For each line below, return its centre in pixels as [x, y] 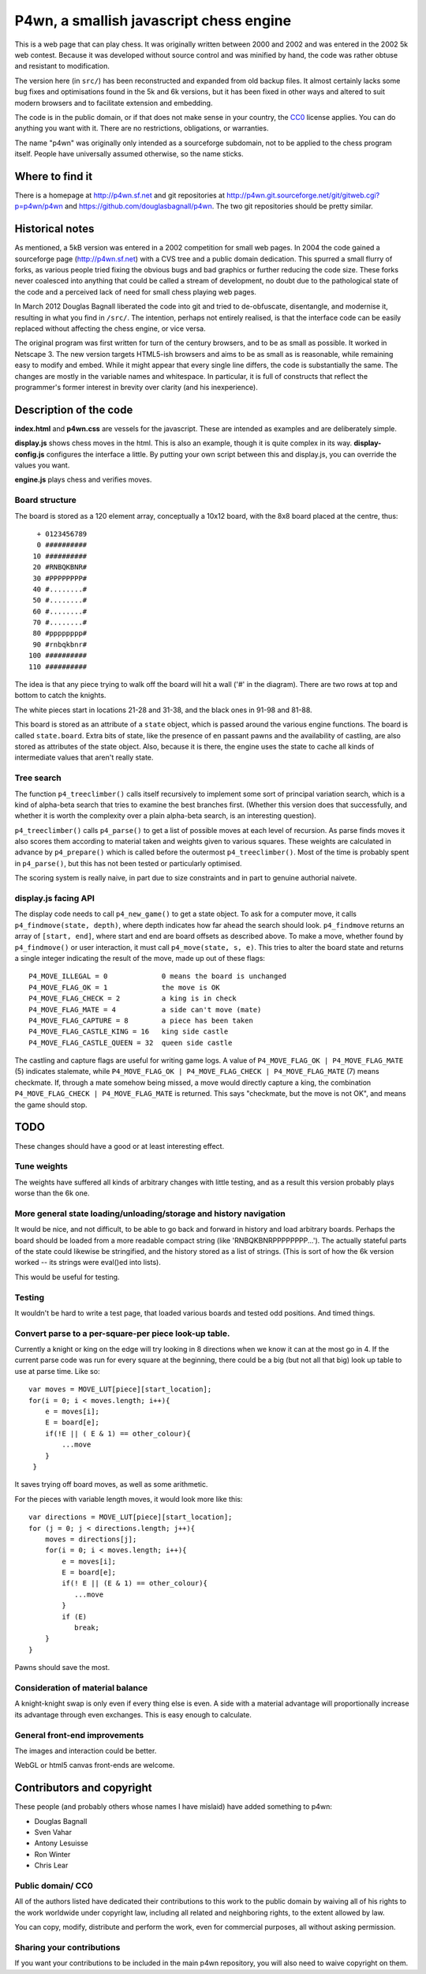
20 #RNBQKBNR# [60, 567]
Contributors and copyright [84, 1788]
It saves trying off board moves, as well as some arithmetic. [111, 1484]
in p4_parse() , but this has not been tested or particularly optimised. [128, 863]
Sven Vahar [53, 1832]
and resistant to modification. [62, 66]
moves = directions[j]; [91, 1539]
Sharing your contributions [67, 1947]
